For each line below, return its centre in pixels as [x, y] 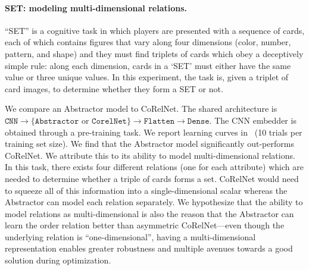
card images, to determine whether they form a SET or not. [114, 88]
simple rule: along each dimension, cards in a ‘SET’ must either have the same [148, 65]
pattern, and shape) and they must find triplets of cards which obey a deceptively [154, 53]
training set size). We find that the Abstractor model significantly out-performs [149, 144]
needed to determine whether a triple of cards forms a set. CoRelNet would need [152, 178]
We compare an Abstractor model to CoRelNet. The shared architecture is [141, 109]
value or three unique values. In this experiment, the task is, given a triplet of [147, 77]
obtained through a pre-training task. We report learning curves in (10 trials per [154, 132]
